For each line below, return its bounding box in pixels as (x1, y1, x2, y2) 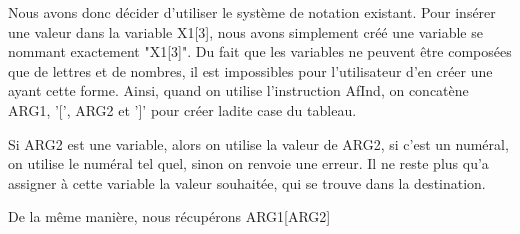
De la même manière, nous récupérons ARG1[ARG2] (8, 206, 331, 227)
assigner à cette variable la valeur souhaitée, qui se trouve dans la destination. (8, 172, 486, 193)
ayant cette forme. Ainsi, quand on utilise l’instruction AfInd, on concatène (8, 80, 469, 101)
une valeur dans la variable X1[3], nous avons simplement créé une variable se (8, 21, 483, 42)
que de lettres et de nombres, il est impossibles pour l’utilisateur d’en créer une (8, 60, 493, 81)
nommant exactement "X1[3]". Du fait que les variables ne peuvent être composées (8, 41, 512, 62)
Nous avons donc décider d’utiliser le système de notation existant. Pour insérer (8, 2, 496, 22)
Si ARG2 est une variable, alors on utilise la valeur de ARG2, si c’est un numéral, (8, 133, 509, 154)
